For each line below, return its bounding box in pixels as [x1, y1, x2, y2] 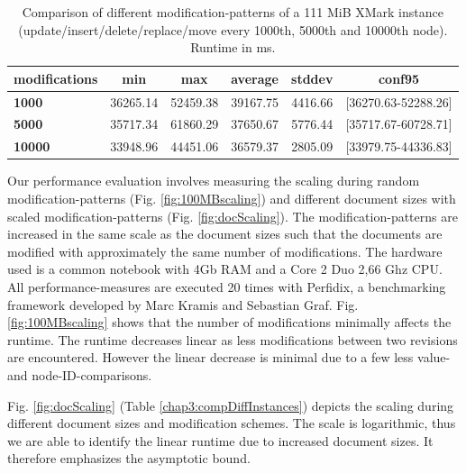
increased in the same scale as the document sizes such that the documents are [7, 224, 443, 243]
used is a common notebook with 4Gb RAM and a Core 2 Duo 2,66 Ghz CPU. [7, 259, 443, 278]
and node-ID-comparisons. [7, 365, 152, 384]
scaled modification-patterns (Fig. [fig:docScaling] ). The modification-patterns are [7, 206, 458, 225]
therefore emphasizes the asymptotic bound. [7, 449, 251, 468]
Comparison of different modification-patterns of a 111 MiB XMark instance [22, 3, 443, 21]
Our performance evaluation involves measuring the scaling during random [7, 171, 420, 190]
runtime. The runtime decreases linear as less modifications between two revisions [7, 330, 458, 349]
